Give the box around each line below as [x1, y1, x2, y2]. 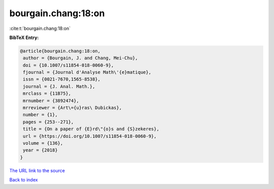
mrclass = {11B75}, [23, 91, 71, 96]
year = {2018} [23, 147, 58, 153]
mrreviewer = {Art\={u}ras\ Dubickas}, [23, 105, 122, 111]
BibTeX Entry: [9, 34, 39, 41]
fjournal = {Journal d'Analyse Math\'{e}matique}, [23, 69, 152, 75]
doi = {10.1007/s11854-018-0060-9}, [23, 62, 114, 68]
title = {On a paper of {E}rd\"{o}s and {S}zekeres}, [23, 126, 159, 132]
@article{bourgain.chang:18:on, [20, 48, 101, 54]
